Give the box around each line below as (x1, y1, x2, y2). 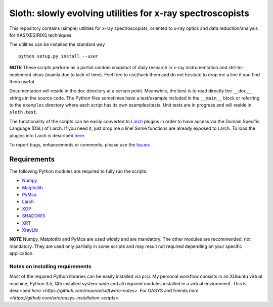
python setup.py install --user (18, 53, 99, 59)
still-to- (228, 65, 244, 71)
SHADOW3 (22, 213, 45, 219)
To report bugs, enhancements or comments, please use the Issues (9, 142, 150, 148)
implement (9, 71, 32, 78)
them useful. (9, 78, 35, 84)
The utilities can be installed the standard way (9, 41, 105, 47)
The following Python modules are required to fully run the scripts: (9, 168, 148, 174)
